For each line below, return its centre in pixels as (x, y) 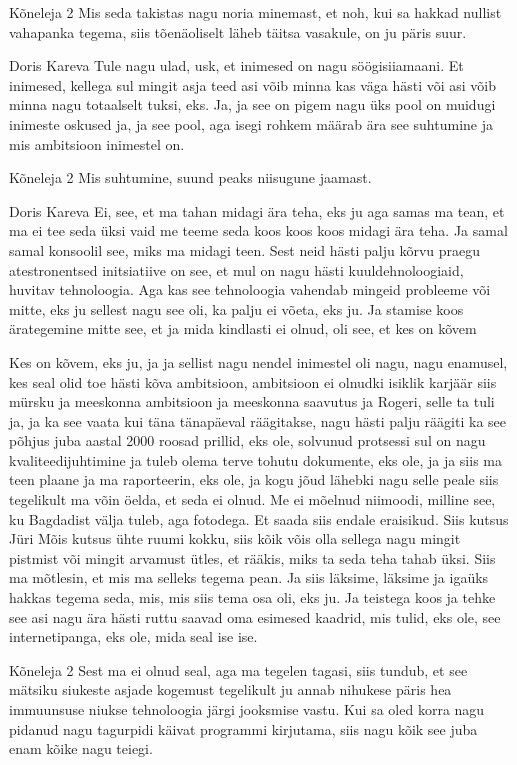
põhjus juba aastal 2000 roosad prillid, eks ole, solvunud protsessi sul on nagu (247, 440)
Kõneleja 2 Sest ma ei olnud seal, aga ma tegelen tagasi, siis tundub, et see (238, 669)
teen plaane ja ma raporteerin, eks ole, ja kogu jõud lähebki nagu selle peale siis (254, 479)
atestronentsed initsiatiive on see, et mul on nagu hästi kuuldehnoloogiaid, (236, 269)
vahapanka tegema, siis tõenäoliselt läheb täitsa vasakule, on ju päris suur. (238, 31)
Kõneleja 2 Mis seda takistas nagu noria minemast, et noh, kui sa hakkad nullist (255, 12)
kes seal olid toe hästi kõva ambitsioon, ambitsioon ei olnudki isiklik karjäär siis (253, 381)
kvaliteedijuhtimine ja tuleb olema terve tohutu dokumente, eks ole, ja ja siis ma (255, 459)
